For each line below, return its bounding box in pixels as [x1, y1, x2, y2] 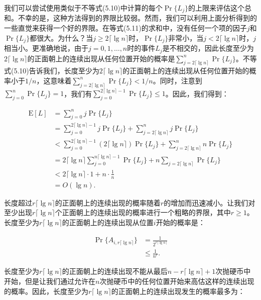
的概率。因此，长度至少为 [4, 285, 88, 296]
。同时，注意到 [153, 75, 202, 85]
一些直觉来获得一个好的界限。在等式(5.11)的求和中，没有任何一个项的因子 [4, 23, 247, 33]
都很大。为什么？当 [30, 32, 93, 43]
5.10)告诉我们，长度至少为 [14, 65, 99, 76]
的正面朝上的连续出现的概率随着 [55, 197, 161, 208]
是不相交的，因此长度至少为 [162, 43, 254, 53]
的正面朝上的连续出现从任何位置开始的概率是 [27, 53, 175, 63]
